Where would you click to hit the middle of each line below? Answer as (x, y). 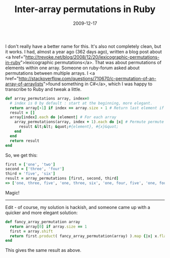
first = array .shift (31, 231)
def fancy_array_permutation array (43, 222)
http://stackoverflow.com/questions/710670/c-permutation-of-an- (88, 78)
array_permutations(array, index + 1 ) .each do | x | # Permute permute (89, 122)
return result (25, 141)
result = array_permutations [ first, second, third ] (62, 178)
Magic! (12, 192)
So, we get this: (22, 155)
